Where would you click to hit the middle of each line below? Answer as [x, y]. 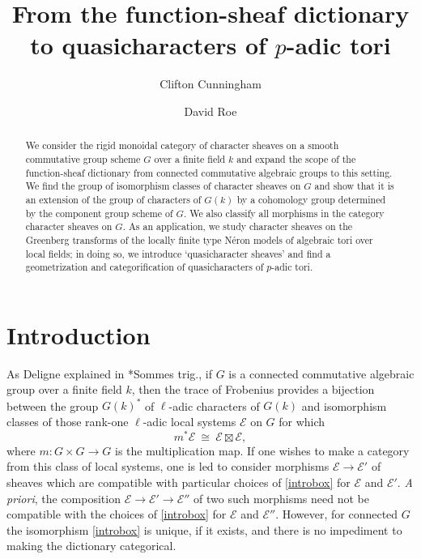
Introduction [79, 334]
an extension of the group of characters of [113, 199]
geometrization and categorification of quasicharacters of [145, 267]
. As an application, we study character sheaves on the [238, 226]
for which [302, 422]
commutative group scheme [83, 158]
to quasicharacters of [148, 45]
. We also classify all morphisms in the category [284, 213]
